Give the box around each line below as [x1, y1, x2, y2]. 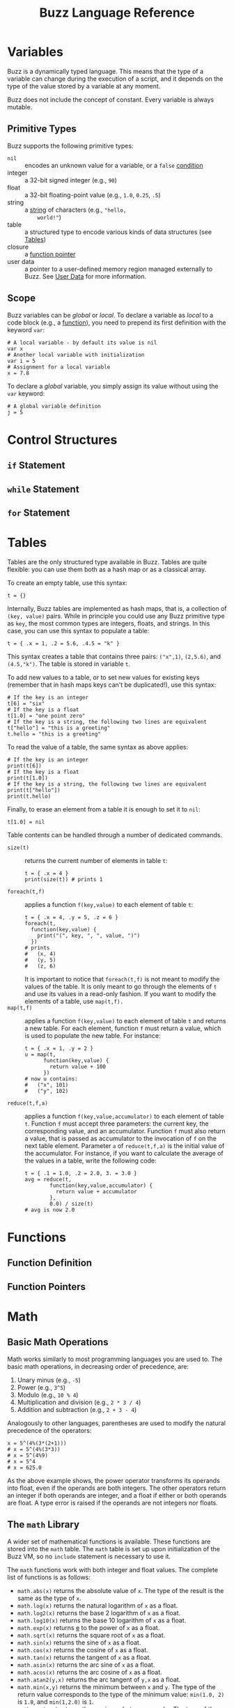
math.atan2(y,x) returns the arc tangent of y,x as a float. [17, 1675, 181, 1684]
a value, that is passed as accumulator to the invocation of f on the [24, 1134, 217, 1142]
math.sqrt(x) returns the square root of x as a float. [17, 1631, 166, 1639]
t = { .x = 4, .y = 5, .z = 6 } [24, 914, 118, 921]
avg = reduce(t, [24, 1176, 72, 1183]
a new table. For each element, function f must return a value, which [24, 1024, 221, 1032]
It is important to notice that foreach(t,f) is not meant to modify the [24, 975, 220, 983]
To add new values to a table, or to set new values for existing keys [7, 673, 200, 681]
